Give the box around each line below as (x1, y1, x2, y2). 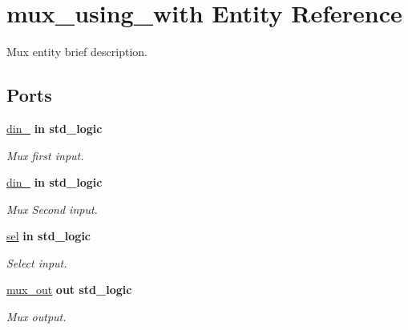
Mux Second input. (6, 200, 98, 217)
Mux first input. (6, 147, 84, 163)
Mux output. (6, 308, 67, 325)
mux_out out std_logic (6, 281, 132, 298)
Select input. (6, 254, 67, 271)
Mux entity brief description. (6, 43, 147, 60)
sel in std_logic (6, 227, 91, 244)
